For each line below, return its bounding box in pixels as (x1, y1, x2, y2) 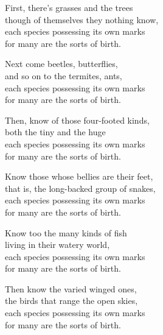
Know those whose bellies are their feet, (5, 170, 153, 183)
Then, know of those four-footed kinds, (5, 113, 150, 126)
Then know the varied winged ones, (5, 282, 137, 295)
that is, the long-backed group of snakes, (5, 182, 156, 194)
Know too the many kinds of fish (5, 226, 127, 239)
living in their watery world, (5, 238, 110, 251)
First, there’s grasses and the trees (5, 1, 133, 13)
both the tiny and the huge (5, 125, 106, 138)
